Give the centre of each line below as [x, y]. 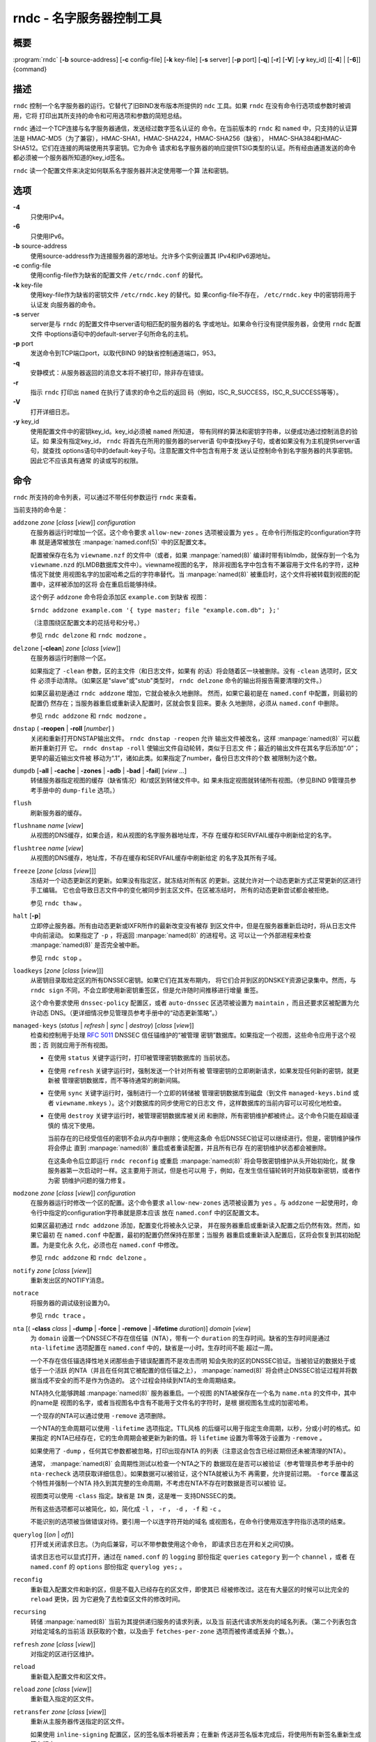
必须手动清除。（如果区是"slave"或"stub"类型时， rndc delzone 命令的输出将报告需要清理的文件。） [182, 680]
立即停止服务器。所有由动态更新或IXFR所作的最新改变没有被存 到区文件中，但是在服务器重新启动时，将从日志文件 [193, 925]
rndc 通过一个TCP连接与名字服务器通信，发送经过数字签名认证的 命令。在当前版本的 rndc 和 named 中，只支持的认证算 [185, 128]
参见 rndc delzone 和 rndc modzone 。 [90, 635]
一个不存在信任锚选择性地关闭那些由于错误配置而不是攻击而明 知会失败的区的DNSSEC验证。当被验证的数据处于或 [193, 1361]
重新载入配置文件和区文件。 [70, 1677]
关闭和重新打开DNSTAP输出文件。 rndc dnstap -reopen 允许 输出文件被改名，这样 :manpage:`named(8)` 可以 [192, 738]
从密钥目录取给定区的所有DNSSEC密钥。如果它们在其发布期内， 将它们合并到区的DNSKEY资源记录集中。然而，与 [193, 980]
